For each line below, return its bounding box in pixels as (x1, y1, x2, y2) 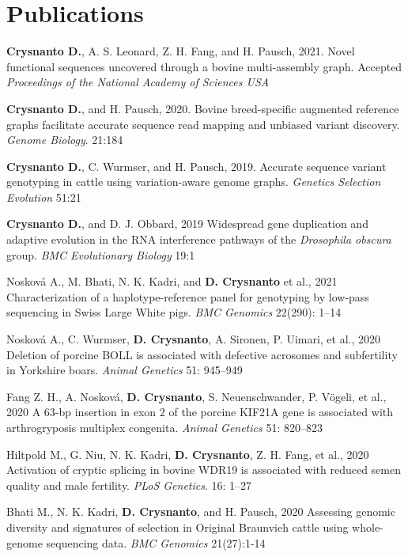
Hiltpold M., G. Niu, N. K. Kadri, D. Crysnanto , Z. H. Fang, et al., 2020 (6, 445, 369, 462)
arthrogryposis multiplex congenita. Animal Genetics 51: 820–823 (6, 419, 323, 435)
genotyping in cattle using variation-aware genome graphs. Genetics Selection (6, 173, 381, 190)
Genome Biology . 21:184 (6, 131, 123, 148)
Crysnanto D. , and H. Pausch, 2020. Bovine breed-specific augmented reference (6, 100, 399, 116)
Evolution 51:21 (6, 188, 81, 205)
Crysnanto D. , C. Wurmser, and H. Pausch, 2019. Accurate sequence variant (6, 157, 387, 174)
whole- (352, 518, 383, 535)
